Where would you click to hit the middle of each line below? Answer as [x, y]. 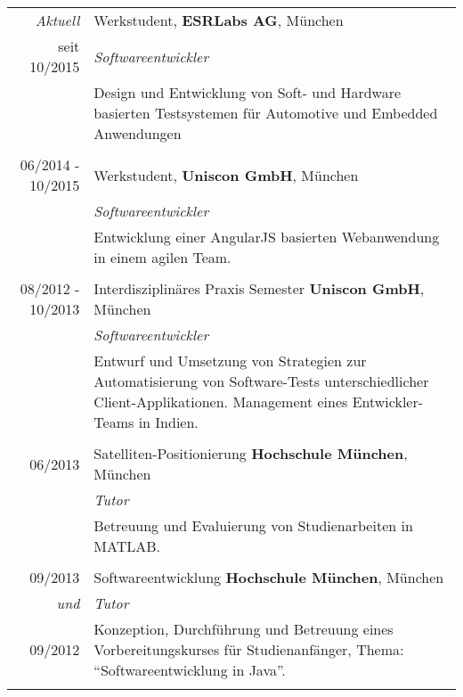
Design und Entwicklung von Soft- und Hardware [248, 92]
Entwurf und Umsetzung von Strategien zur [230, 361]
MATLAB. [127, 546]
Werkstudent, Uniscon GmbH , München [226, 175]
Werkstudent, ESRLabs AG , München [219, 20]
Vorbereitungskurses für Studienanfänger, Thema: [249, 649]
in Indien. [168, 422]
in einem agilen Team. [162, 257]
